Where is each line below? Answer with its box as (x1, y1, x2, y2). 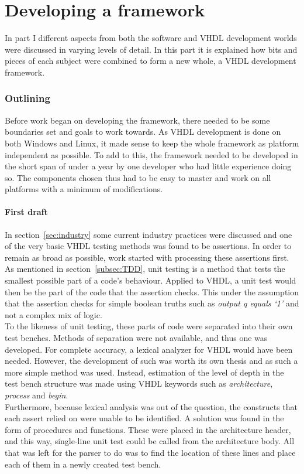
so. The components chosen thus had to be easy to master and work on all (5, 171, 271, 183)
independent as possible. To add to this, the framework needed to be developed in (5, 148, 298, 161)
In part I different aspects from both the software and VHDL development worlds (5, 32, 297, 44)
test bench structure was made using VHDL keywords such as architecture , (5, 377, 273, 390)
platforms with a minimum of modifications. (5, 183, 163, 195)
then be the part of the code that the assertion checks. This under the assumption (5, 285, 299, 298)
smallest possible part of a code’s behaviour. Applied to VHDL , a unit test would (5, 274, 296, 287)
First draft (5, 206, 48, 218)
